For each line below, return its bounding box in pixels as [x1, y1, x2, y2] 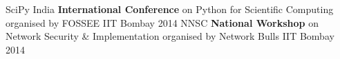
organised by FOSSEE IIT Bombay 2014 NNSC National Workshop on [6, 15, 319, 29]
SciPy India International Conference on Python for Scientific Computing [6, 2, 334, 16]
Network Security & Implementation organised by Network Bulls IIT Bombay [6, 29, 334, 43]
